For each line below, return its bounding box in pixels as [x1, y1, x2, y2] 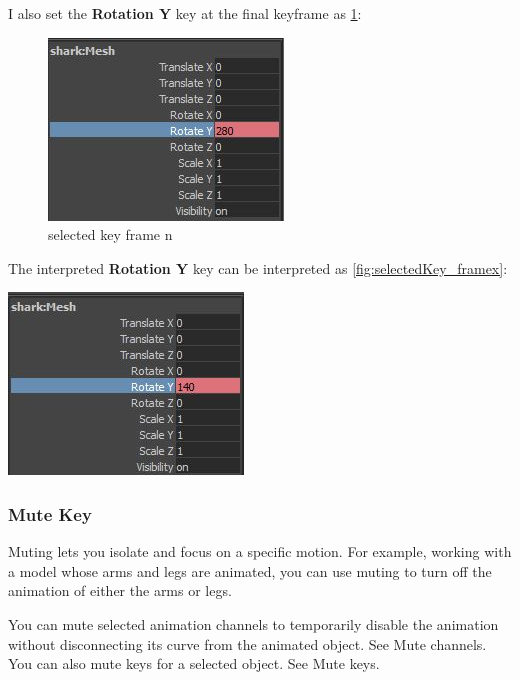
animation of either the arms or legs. [8, 580, 232, 601]
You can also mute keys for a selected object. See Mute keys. [8, 653, 380, 674]
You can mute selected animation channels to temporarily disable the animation [8, 613, 499, 634]
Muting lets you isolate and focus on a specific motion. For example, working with [8, 541, 512, 562]
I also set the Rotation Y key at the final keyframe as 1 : [8, 3, 362, 23]
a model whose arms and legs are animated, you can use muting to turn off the [8, 560, 492, 581]
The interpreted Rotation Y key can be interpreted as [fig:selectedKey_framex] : [8, 257, 508, 278]
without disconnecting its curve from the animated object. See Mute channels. [8, 633, 487, 654]
